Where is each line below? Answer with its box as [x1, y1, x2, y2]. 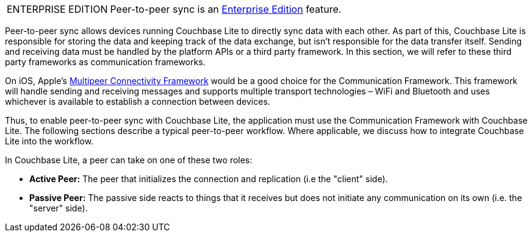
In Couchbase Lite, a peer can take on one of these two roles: [5, 155, 253, 165]
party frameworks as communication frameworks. [5, 57, 206, 67]
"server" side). [29, 203, 88, 213]
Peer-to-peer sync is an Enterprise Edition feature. [110, 3, 342, 15]
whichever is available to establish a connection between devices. [5, 96, 270, 107]
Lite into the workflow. [5, 136, 94, 146]
